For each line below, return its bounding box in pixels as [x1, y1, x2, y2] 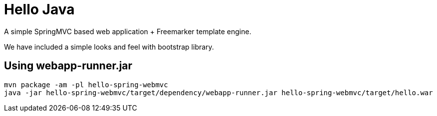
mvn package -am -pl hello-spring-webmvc [4, 80, 168, 89]
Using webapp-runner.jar [4, 59, 133, 72]
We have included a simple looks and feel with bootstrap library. [4, 42, 214, 51]
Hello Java [4, 1, 75, 18]
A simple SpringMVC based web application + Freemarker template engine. [4, 27, 251, 36]
